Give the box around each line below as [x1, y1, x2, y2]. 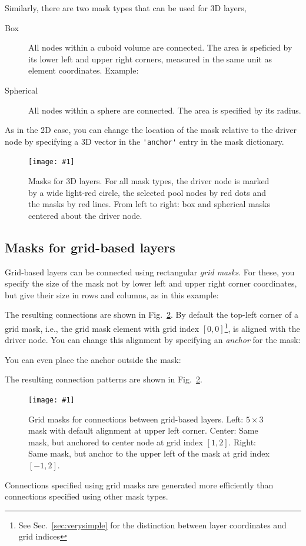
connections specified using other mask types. [5, 490, 168, 502]
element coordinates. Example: [28, 64, 139, 76]
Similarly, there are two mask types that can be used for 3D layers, [5, 2, 247, 14]
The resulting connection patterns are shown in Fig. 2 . [5, 373, 202, 385]
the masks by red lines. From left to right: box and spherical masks [28, 198, 271, 210]
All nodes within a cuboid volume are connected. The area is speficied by [28, 41, 292, 54]
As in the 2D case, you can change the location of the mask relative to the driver [5, 124, 297, 136]
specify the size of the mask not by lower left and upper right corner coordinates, [5, 277, 297, 289]
